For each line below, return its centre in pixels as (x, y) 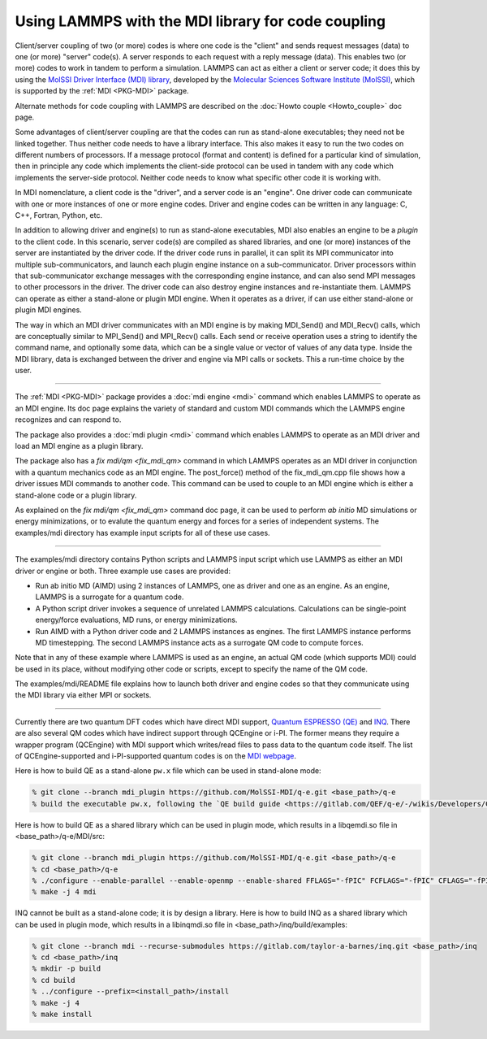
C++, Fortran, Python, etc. (59, 215)
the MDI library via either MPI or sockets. (83, 695)
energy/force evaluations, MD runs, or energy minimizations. (136, 620)
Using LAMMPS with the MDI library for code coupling (200, 21)
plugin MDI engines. (49, 310)
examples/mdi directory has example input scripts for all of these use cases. (143, 533)
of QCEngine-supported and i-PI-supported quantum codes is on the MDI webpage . (155, 756)
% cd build (54, 980)
